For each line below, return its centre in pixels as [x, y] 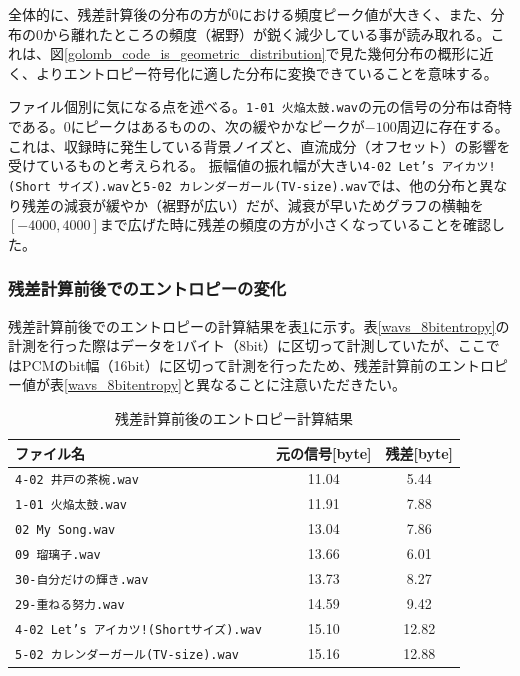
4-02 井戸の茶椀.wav [77, 480]
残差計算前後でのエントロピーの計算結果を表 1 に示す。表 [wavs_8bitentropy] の [259, 325]
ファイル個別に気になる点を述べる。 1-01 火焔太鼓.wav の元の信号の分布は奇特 [260, 106]
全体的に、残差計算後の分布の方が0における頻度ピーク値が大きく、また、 [249, 14]
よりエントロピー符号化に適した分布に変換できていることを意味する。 [266, 72]
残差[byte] [419, 452]
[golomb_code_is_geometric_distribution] [195, 53]
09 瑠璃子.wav [58, 555]
